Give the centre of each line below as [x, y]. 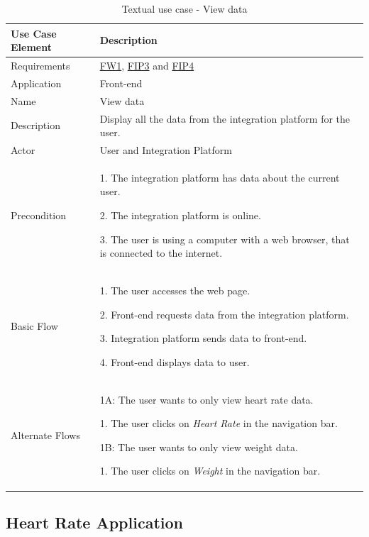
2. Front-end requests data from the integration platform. [224, 314]
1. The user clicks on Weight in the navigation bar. [210, 471]
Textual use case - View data [184, 9]
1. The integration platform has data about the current [220, 177]
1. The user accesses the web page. [175, 290]
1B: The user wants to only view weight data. [199, 447]
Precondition [39, 215]
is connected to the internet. [161, 253]
